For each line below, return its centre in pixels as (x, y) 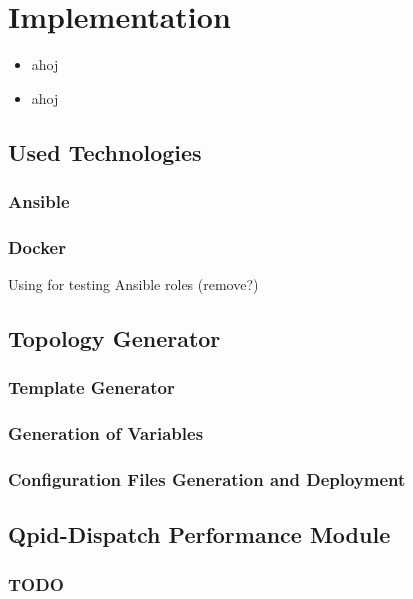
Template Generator (91, 387)
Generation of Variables (106, 433)
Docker (37, 246)
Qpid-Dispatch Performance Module (199, 534)
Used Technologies (105, 151)
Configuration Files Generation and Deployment (207, 479)
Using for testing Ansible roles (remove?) (133, 284)
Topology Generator (114, 338)
